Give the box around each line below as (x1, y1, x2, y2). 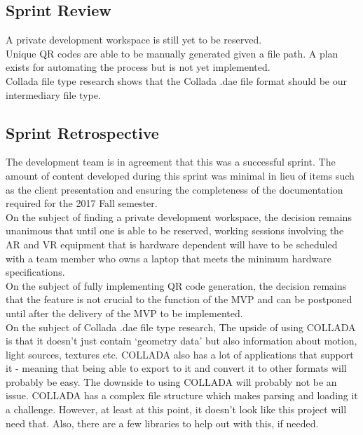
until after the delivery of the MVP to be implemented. (6, 305, 243, 320)
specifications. (6, 265, 65, 279)
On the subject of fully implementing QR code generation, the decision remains (6, 278, 347, 293)
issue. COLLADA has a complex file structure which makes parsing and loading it (6, 388, 358, 403)
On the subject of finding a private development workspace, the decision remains (6, 209, 352, 224)
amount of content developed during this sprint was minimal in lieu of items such (6, 168, 355, 182)
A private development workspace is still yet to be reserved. (6, 32, 262, 47)
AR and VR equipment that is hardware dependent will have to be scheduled (6, 236, 338, 251)
